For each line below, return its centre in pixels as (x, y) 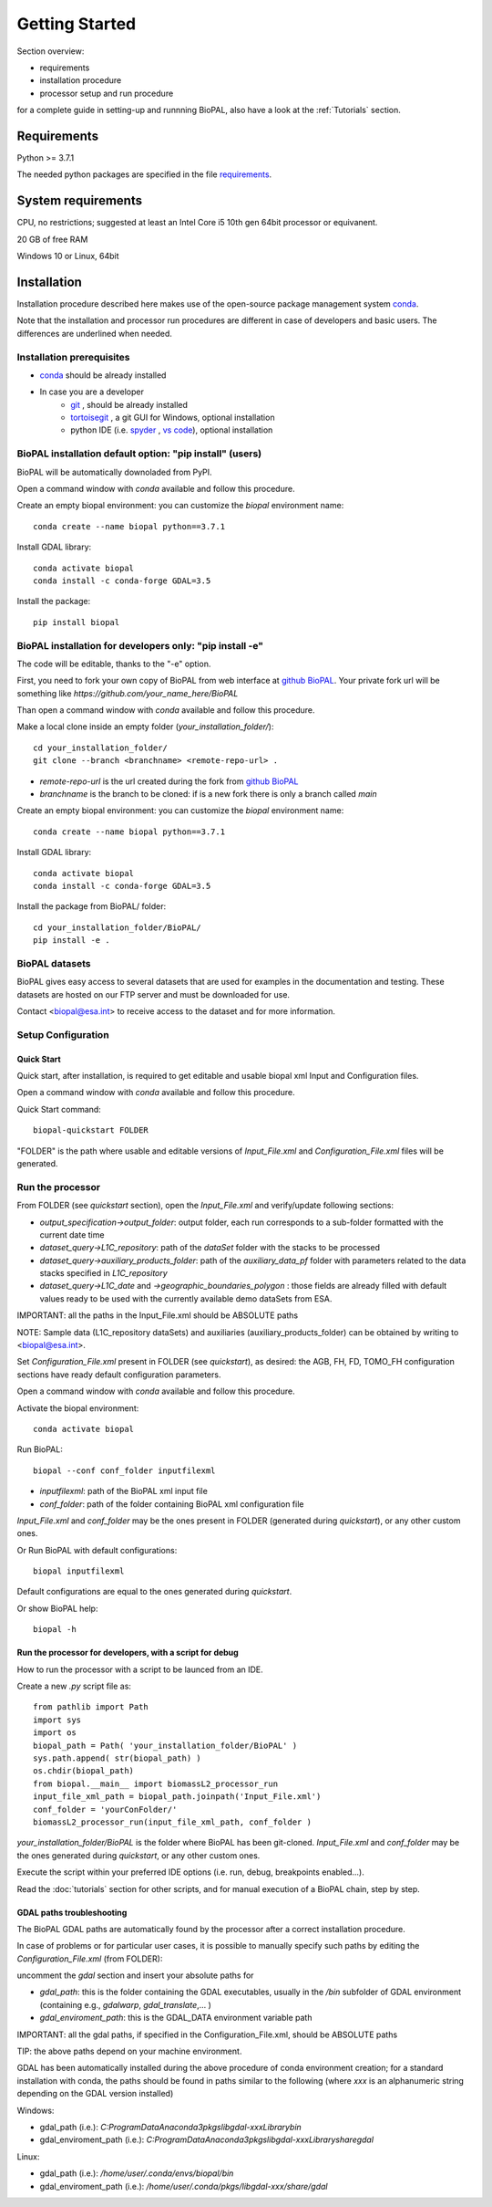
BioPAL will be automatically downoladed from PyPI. (115, 472)
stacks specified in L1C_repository (103, 1273)
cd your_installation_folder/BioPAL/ (118, 927)
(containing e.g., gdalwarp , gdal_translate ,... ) (125, 2004)
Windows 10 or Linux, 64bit (68, 256)
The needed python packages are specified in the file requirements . (144, 174)
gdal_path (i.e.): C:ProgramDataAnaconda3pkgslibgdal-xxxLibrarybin (171, 2127)
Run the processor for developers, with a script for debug (128, 1653)
